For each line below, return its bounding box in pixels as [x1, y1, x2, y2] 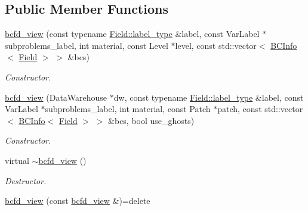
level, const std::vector [175, 39, 257, 51]
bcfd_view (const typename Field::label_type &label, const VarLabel [5, 27, 260, 40]
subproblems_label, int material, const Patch [45, 103, 211, 115]
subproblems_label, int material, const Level [5, 39, 168, 51]
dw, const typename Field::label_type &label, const [113, 91, 304, 103]
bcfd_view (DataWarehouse [5, 91, 107, 103]
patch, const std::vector [217, 103, 303, 115]
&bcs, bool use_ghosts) [108, 114, 195, 126]
